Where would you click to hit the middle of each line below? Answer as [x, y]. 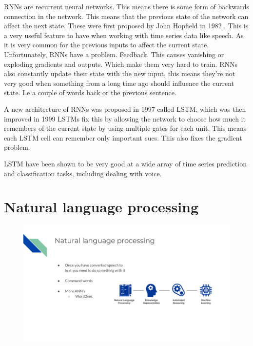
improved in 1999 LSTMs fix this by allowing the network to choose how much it [125, 118]
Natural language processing [101, 207]
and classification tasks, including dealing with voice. [83, 173]
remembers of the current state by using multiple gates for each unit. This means [125, 128]
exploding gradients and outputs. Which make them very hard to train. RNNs [121, 64]
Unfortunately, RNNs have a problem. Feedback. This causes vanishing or [114, 54]
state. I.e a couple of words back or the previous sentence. [90, 92]
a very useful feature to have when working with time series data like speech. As [124, 35]
